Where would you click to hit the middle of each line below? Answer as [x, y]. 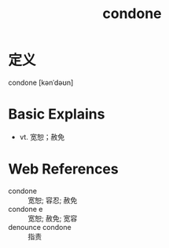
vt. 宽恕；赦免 [42, 137]
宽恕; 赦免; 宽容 [53, 218]
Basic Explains [57, 114]
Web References [64, 169]
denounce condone [40, 227]
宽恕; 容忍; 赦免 [53, 200]
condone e [26, 209]
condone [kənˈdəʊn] [41, 82]
